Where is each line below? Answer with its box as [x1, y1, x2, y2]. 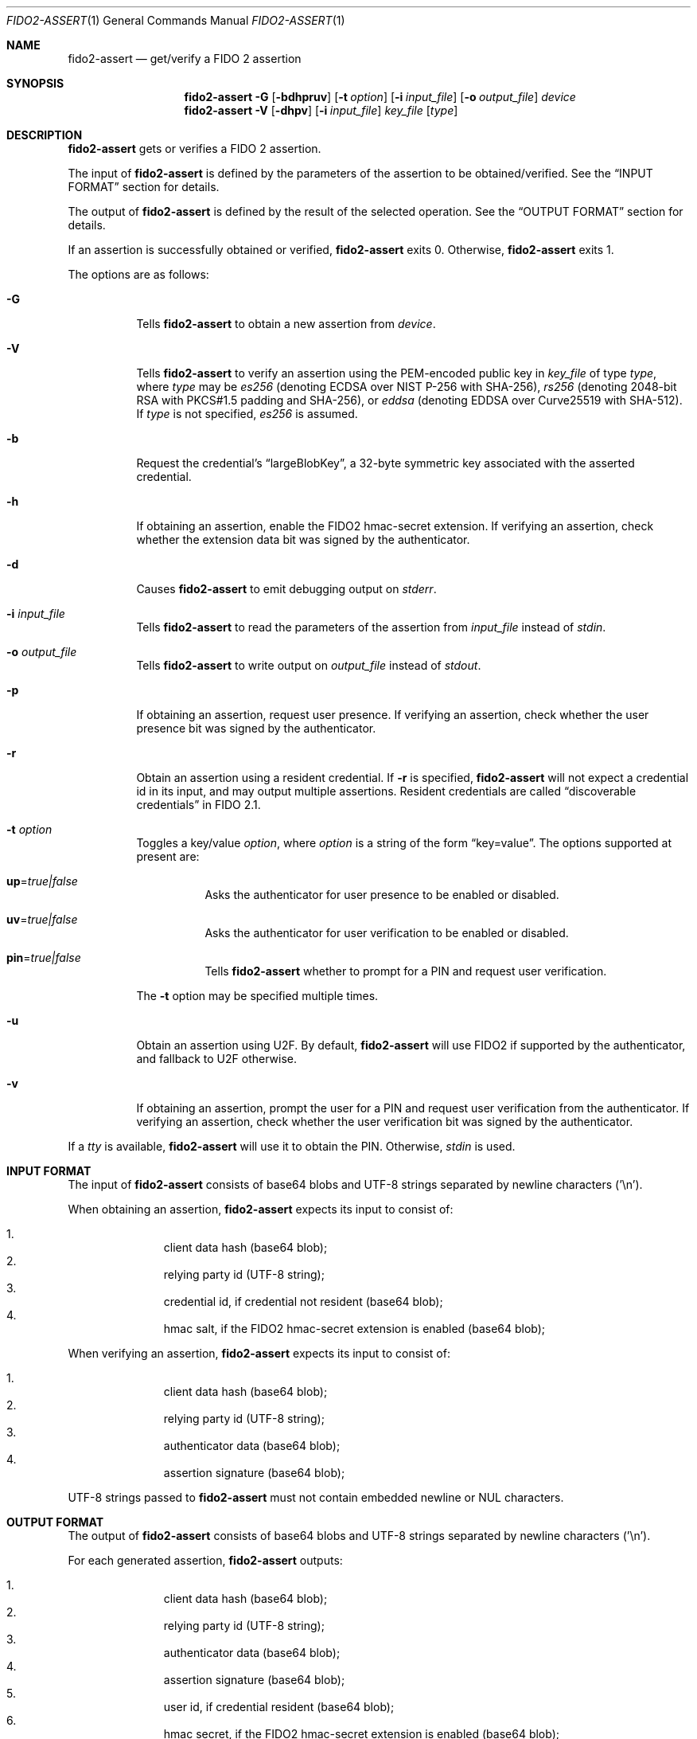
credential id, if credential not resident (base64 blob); [163, 1295, 443, 1308]
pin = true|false [6, 951, 81, 964]
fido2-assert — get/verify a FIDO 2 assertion [68, 52, 302, 65]
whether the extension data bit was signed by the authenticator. [136, 533, 470, 546]
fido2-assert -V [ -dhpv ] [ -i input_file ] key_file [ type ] [184, 104, 458, 117]
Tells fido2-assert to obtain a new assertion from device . [136, 317, 436, 330]
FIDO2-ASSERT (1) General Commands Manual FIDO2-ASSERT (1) [6, 14, 345, 27]
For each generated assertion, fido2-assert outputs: [68, 1553, 343, 1567]
